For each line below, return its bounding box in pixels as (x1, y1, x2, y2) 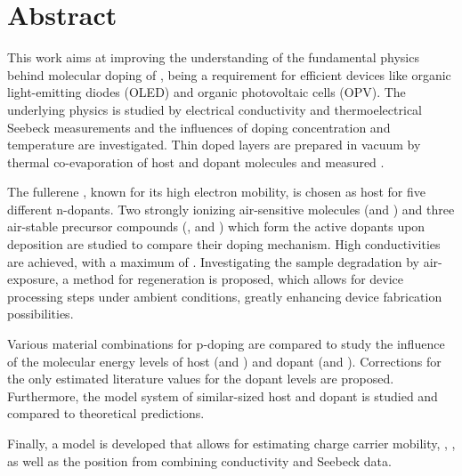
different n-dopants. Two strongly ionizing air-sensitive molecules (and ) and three (7, 199, 455, 218)
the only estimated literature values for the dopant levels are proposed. (7, 369, 394, 388)
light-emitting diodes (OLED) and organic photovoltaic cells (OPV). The (7, 83, 406, 101)
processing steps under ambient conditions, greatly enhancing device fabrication (7, 286, 442, 305)
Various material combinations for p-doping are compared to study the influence (7, 335, 445, 353)
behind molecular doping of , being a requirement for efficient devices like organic (7, 65, 451, 84)
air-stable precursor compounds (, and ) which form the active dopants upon (7, 217, 426, 236)
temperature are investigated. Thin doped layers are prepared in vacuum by (7, 135, 421, 154)
